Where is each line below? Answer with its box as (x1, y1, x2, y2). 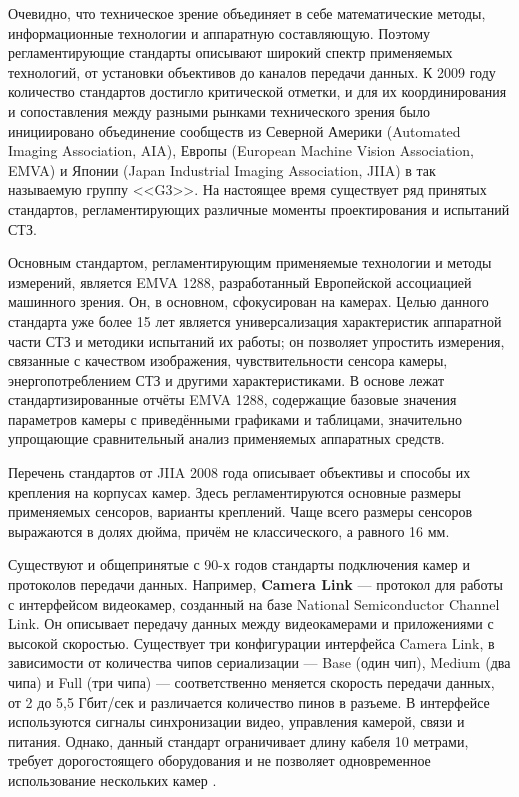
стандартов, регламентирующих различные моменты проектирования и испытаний (8, 198, 510, 219)
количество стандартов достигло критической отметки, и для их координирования (8, 81, 507, 102)
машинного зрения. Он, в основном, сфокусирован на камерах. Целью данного (8, 291, 489, 312)
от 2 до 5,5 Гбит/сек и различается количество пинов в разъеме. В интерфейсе (8, 691, 490, 712)
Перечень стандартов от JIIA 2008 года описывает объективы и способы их (8, 462, 471, 483)
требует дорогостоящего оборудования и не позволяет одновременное (8, 750, 431, 771)
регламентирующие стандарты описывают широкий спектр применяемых (8, 42, 453, 63)
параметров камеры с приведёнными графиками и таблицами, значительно (8, 408, 462, 429)
